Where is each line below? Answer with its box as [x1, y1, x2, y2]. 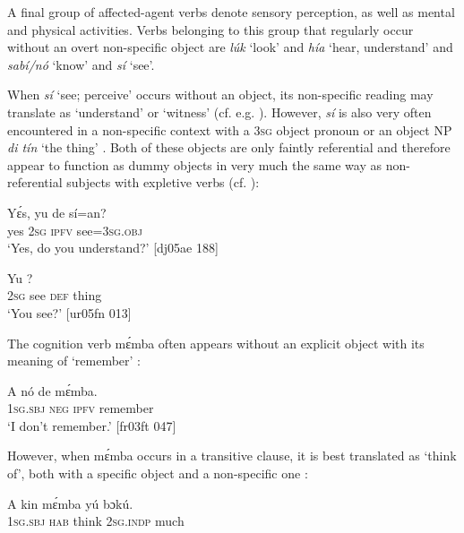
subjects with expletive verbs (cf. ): [66, 173, 260, 192]
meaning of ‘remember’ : [7, 351, 142, 370]
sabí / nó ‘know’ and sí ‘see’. [7, 55, 155, 73]
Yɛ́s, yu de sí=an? [7, 202, 107, 221]
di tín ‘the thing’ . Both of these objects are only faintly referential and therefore [7, 138, 451, 157]
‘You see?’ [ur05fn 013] [7, 303, 132, 322]
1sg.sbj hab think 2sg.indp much [7, 512, 185, 530]
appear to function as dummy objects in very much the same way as [7, 155, 382, 174]
